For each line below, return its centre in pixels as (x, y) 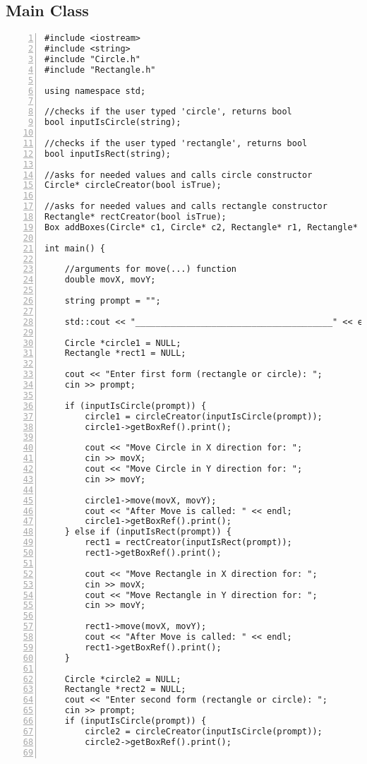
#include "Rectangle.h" (100, 70)
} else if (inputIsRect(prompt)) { (148, 532)
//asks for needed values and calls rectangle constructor (186, 207)
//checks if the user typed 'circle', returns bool (168, 112)
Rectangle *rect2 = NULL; (125, 690)
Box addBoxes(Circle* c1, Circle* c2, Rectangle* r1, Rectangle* (201, 227)
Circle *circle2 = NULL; (123, 679)
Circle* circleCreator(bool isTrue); (133, 185)
